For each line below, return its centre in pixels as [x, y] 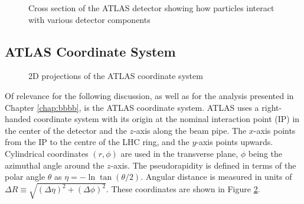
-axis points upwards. [235, 142]
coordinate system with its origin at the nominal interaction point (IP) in [167, 119]
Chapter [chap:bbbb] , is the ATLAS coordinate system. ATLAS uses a [132, 107]
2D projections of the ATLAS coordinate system [116, 76]
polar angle [25, 177]
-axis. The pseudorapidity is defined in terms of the [203, 165]
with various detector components [89, 19]
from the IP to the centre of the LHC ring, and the [97, 142]
